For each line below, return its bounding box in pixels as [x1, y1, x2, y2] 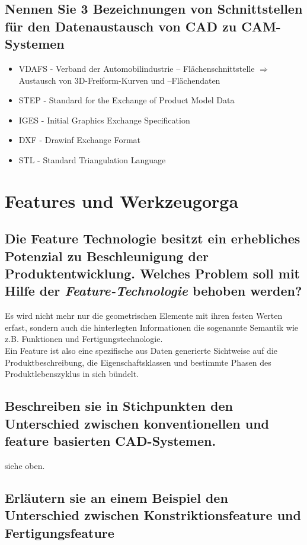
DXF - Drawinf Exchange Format [18, 134, 141, 146]
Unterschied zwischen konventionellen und [5, 414, 270, 432]
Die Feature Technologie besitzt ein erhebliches [5, 229, 300, 248]
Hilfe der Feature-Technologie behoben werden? [5, 281, 302, 300]
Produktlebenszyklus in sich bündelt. [5, 367, 139, 380]
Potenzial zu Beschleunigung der [5, 246, 209, 265]
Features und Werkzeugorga [5, 188, 239, 213]
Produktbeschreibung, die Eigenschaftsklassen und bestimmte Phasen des [5, 356, 271, 368]
